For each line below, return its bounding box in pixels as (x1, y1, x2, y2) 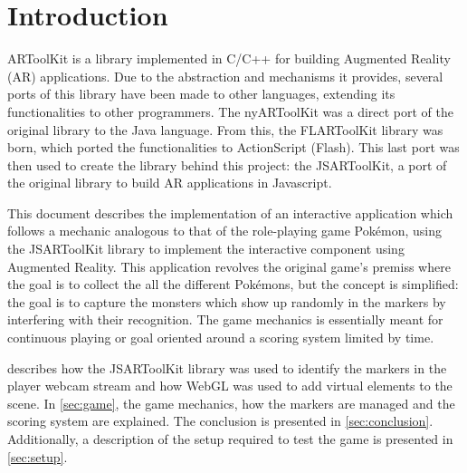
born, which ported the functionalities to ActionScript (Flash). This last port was (7, 138, 460, 157)
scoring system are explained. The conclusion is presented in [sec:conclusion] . (7, 411, 434, 430)
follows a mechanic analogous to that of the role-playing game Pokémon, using (7, 221, 442, 240)
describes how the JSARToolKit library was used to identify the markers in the (7, 358, 447, 377)
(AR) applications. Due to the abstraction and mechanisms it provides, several (7, 66, 443, 85)
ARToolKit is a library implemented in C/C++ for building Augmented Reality (7, 49, 451, 68)
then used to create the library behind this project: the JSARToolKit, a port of (7, 155, 447, 174)
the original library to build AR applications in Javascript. (7, 173, 332, 192)
